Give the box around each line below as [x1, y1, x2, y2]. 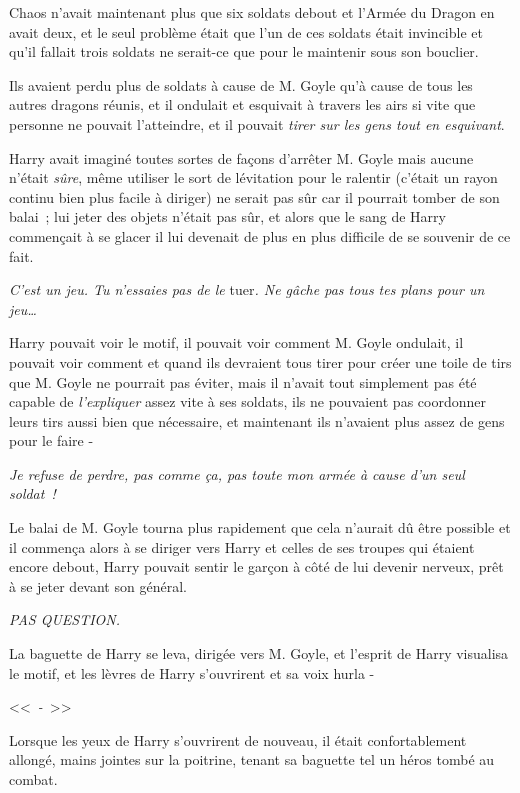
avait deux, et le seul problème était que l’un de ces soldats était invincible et [9, 21, 483, 42]
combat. [9, 769, 58, 789]
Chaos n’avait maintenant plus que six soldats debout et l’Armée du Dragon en [9, 2, 495, 22]
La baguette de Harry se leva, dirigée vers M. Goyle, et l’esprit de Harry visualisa [9, 643, 509, 664]
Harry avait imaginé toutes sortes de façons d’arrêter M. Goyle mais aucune [9, 147, 474, 168]
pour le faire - [9, 430, 94, 451]
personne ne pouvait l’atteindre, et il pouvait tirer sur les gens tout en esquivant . [9, 113, 505, 134]
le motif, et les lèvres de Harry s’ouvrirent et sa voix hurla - [9, 662, 375, 683]
